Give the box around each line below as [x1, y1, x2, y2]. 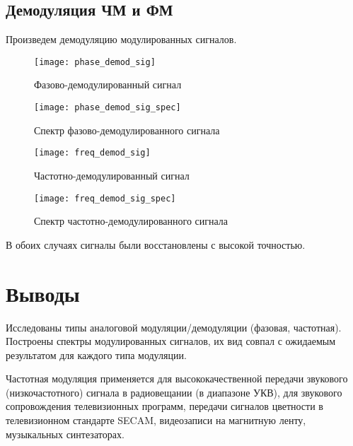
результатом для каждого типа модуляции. [6, 347, 187, 362]
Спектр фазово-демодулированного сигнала [34, 122, 220, 137]
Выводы [6, 278, 80, 307]
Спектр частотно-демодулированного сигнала [34, 213, 228, 228]
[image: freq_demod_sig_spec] [34, 193, 176, 204]
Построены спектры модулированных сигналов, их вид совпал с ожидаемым [6, 334, 336, 348]
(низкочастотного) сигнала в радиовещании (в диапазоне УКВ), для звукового [6, 385, 342, 399]
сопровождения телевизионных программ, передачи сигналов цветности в [6, 399, 323, 413]
